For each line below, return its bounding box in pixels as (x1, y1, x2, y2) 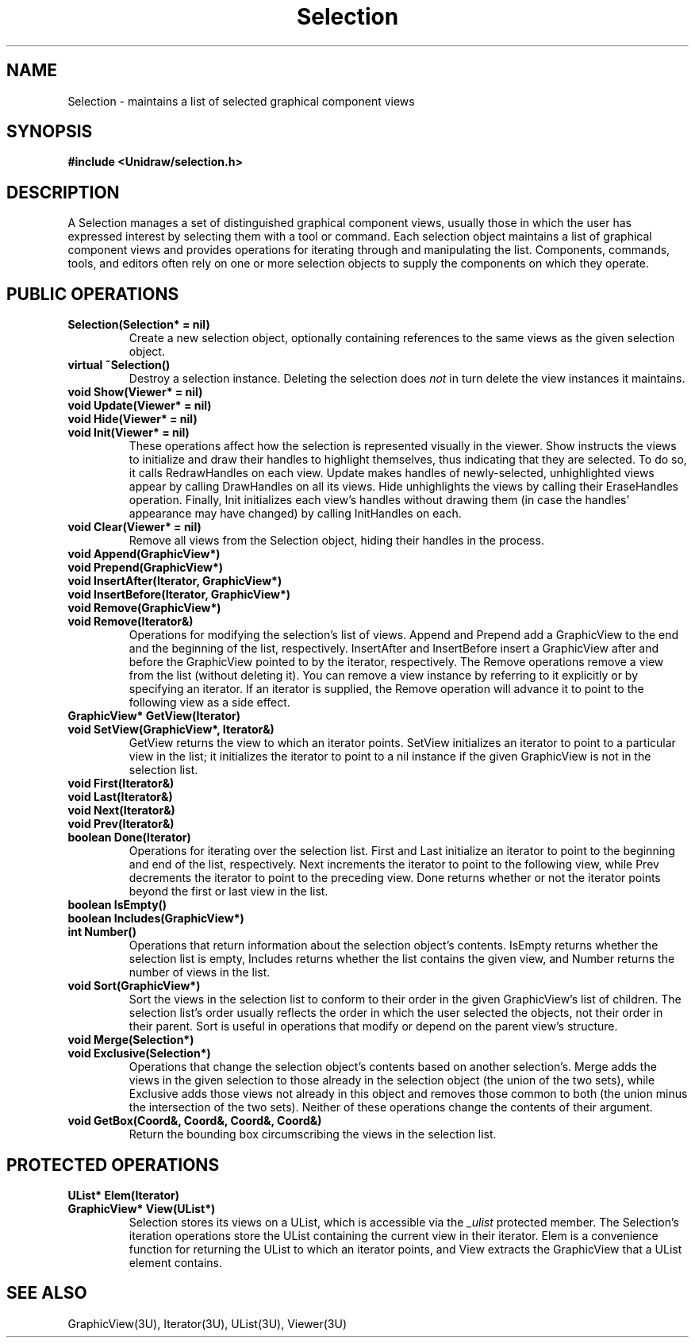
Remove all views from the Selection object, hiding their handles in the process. (129, 533, 544, 548)
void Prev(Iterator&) (67, 817, 175, 831)
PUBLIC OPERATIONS (6, 283, 179, 304)
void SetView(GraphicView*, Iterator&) (67, 722, 275, 737)
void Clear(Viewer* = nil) (67, 520, 202, 534)
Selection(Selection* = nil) (67, 318, 210, 332)
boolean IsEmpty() (67, 898, 167, 912)
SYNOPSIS (6, 121, 93, 142)
